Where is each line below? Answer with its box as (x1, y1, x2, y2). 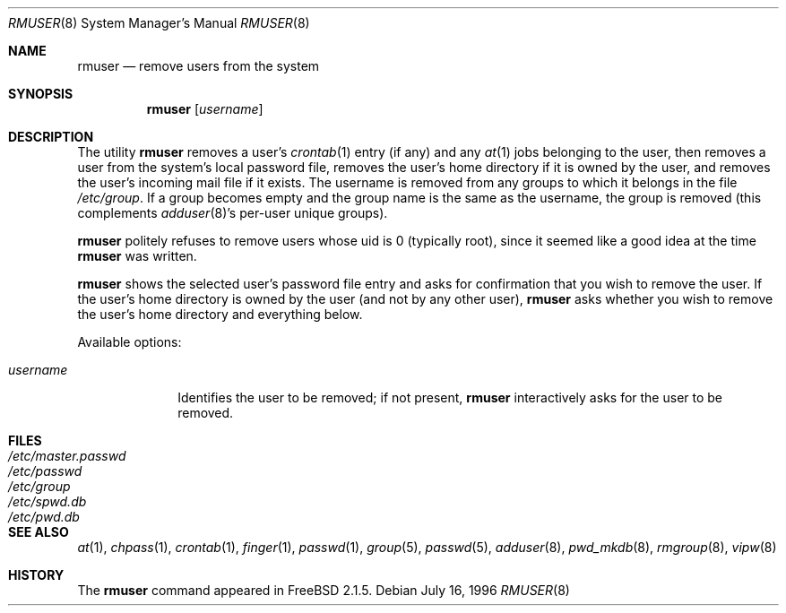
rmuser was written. (77, 248, 197, 263)
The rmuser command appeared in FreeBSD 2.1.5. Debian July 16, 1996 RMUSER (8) (77, 583, 570, 598)
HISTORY (8, 567, 65, 583)
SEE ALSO (8, 524, 69, 540)
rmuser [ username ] (146, 101, 263, 117)
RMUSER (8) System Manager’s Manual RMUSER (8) (8, 15, 310, 30)
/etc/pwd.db (8, 509, 80, 524)
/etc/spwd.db (8, 494, 87, 509)
